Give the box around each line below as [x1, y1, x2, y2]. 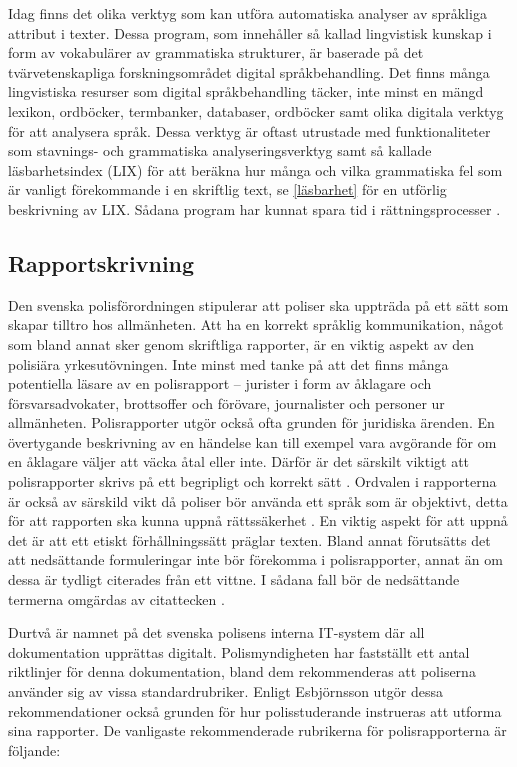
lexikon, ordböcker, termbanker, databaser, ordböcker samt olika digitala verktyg [8, 100, 504, 121]
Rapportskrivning [8, 247, 195, 278]
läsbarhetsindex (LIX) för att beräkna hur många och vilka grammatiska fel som [8, 159, 503, 180]
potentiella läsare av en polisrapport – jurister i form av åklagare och [8, 373, 432, 394]
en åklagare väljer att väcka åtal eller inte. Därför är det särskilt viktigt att [8, 451, 470, 472]
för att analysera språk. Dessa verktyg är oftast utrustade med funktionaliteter [8, 120, 491, 141]
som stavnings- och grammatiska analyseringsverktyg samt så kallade [8, 140, 432, 161]
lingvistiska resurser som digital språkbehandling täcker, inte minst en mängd [8, 81, 484, 102]
